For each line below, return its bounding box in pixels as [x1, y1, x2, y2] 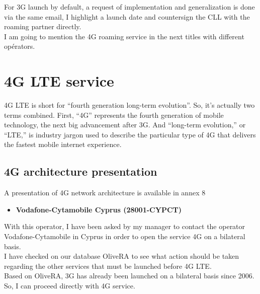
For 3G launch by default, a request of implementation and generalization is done [4, 2, 255, 12]
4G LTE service [4, 70, 114, 91]
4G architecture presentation [4, 164, 157, 179]
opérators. [4, 41, 35, 51]
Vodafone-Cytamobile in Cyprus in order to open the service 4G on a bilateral [4, 231, 245, 242]
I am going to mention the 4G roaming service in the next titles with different [4, 31, 244, 41]
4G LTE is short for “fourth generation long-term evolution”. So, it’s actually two [4, 100, 255, 110]
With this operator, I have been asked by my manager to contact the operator [4, 221, 245, 232]
